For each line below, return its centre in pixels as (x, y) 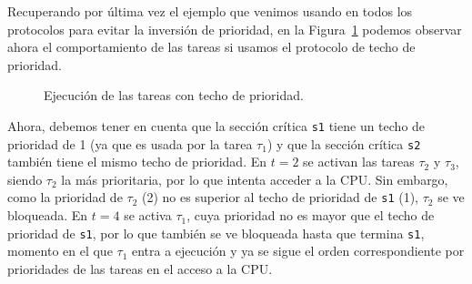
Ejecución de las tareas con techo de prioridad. (174, 95)
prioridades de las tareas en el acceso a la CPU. (140, 268)
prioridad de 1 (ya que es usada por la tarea (130, 143)
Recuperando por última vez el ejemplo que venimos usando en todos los (210, 11)
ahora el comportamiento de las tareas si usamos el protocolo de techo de (211, 47)
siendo (25, 179)
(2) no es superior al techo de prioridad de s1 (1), (280, 197)
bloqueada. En (48, 215)
